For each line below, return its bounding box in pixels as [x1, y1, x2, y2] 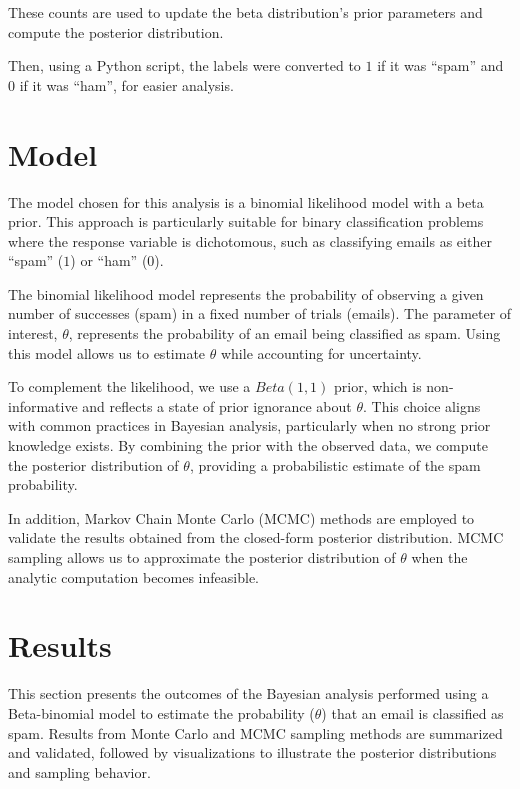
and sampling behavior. [8, 761, 151, 782]
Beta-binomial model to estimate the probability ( [8, 702, 315, 723]
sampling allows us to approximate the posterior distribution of [8, 547, 396, 567]
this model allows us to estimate [8, 342, 206, 363]
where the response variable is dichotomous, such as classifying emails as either [8, 230, 492, 251]
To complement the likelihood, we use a [8, 376, 251, 397]
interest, [8, 323, 58, 344]
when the [411, 547, 468, 567]
